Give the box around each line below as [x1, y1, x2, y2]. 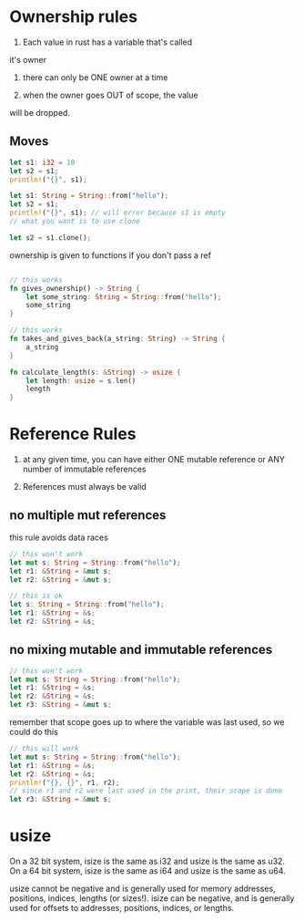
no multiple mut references [9, 508, 167, 523]
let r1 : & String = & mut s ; [9, 566, 112, 575]
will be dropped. [9, 107, 71, 118]
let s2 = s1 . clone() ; [9, 233, 92, 243]
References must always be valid [22, 482, 147, 492]
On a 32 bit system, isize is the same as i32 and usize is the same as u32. [9, 855, 285, 867]
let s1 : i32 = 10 [9, 158, 76, 167]
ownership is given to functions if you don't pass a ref [9, 249, 212, 261]
